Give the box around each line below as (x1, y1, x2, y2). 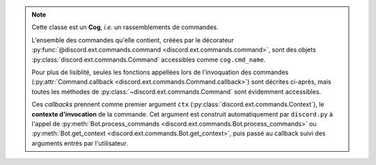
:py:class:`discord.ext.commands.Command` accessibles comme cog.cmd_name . (31, 55, 266, 64)
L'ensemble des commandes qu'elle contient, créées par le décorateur (31, 35, 235, 44)
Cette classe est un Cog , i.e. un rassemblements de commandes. (31, 23, 219, 31)
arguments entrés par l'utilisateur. (31, 139, 128, 147)
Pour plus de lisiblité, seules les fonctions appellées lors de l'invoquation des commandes (31, 68, 289, 76)
